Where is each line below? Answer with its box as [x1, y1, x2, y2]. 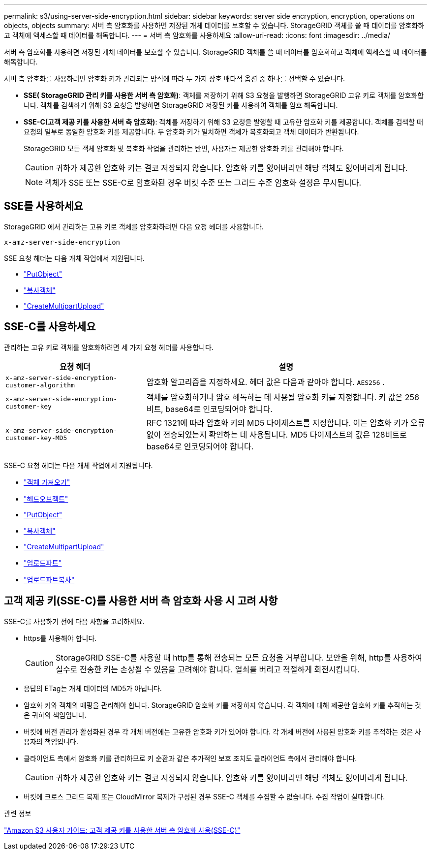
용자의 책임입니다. [24, 737, 79, 746]
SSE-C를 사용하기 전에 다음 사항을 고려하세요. [4, 617, 145, 626]
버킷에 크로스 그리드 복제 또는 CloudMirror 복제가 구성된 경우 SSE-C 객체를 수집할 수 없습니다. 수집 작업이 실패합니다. [24, 792, 385, 801]
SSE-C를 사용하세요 [4, 320, 96, 333]
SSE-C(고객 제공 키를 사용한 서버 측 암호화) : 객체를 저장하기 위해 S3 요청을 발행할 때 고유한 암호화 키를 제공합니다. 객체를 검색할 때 [24, 118, 423, 126]
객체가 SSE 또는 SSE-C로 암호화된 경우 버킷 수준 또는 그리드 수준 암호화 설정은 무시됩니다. [45, 178, 361, 188]
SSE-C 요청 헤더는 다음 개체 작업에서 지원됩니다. [4, 461, 153, 470]
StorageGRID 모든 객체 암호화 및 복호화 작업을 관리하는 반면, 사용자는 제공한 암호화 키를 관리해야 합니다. [24, 144, 344, 153]
